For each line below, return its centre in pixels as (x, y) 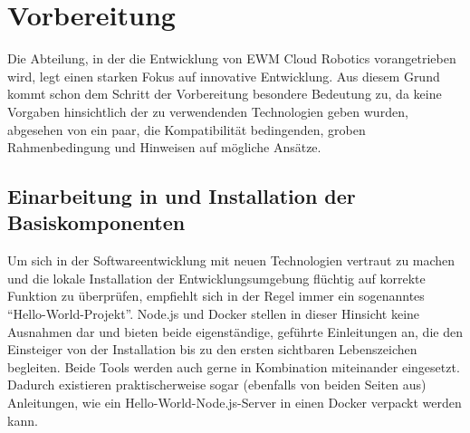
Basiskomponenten (96, 222)
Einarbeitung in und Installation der (182, 196)
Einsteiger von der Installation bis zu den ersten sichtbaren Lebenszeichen (212, 349)
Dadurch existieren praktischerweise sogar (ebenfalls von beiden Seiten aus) (217, 385)
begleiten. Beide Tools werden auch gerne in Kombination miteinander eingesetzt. (234, 366)
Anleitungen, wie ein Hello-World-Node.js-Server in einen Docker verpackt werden (235, 403)
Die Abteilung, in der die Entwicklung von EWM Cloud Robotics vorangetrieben (232, 58)
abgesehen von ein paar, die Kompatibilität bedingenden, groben (187, 129)
